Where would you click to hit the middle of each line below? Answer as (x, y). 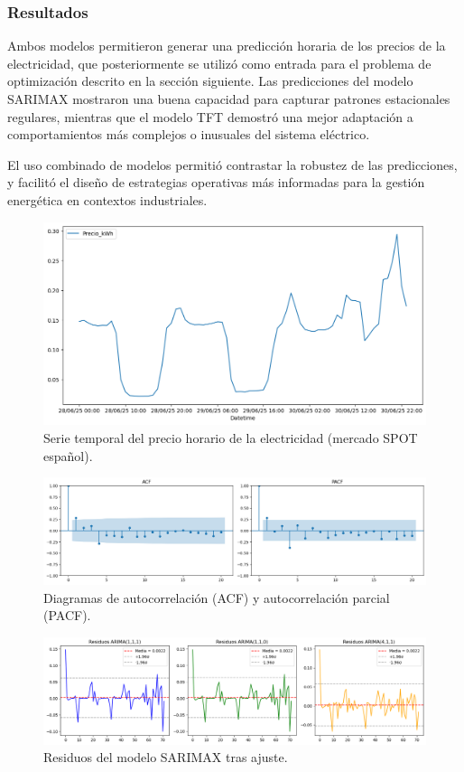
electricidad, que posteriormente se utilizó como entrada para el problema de (219, 63)
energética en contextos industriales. (107, 199)
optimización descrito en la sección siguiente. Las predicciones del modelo (210, 81)
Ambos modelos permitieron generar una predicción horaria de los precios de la (227, 46)
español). (68, 455)
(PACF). (67, 615)
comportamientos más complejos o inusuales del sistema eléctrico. (189, 134)
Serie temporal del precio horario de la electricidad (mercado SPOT (231, 438)
